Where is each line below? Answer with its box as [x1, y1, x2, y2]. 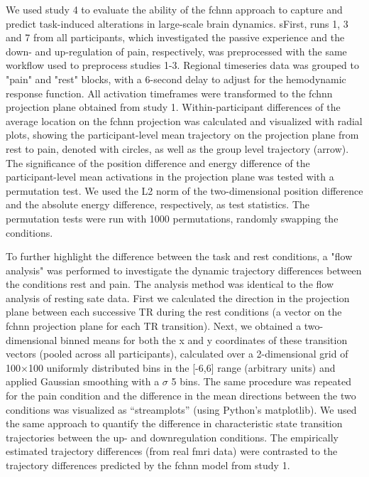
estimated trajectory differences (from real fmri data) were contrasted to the [6, 444, 338, 459]
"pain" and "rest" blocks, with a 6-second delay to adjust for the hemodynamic [6, 71, 346, 86]
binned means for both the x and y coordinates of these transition [60, 332, 348, 347]
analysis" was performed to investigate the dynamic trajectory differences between [6, 262, 362, 277]
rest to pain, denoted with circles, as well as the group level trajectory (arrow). [6, 141, 349, 156]
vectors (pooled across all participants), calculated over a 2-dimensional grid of [6, 346, 348, 361]
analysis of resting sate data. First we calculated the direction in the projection [6, 290, 350, 305]
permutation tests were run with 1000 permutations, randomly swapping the [6, 210, 338, 225]
